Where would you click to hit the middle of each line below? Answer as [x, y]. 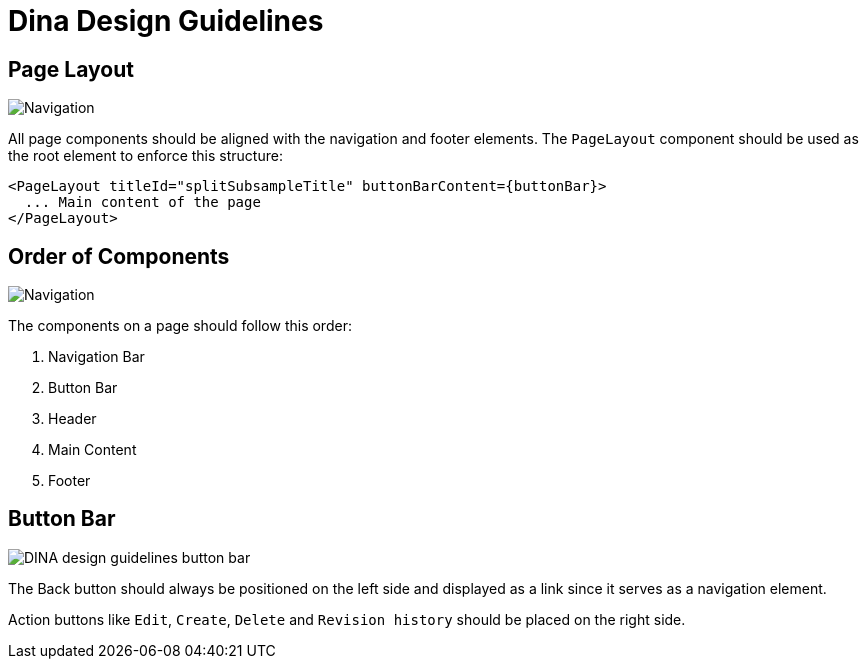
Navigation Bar [96, 357]
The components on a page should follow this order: [180, 326]
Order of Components [119, 256]
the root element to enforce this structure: [145, 156]
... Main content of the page [142, 202]
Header [72, 419]
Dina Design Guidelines [166, 21]
